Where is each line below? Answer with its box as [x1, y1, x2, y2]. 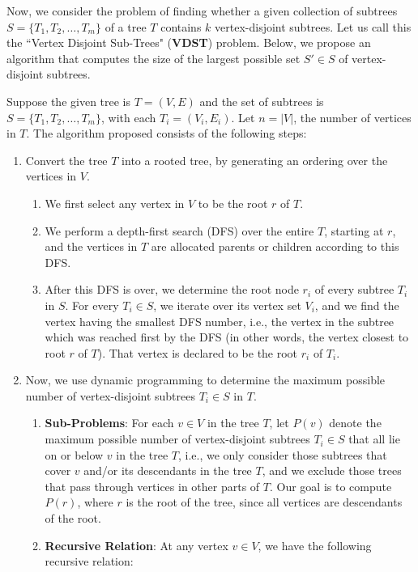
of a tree [104, 18, 147, 35]
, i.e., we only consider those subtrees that [177, 446, 387, 463]
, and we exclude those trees [262, 462, 402, 479]
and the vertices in [45, 238, 138, 255]
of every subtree [314, 281, 395, 298]
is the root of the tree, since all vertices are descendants [126, 494, 403, 511]
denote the [329, 414, 382, 431]
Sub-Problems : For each [45, 414, 174, 431]
